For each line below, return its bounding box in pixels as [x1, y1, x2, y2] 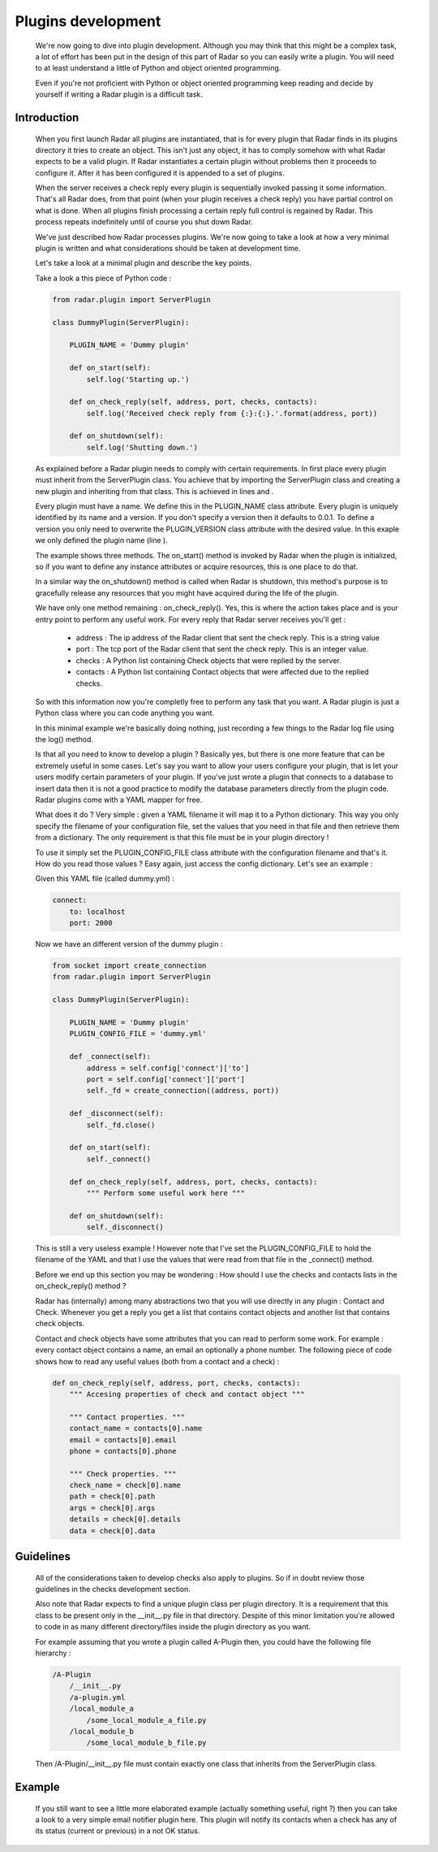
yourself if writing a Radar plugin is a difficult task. [35, 89, 203, 99]
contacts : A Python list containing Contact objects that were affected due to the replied [75, 667, 369, 677]
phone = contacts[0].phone [69, 1446, 178, 1455]
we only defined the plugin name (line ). [35, 536, 168, 545]
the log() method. [35, 735, 93, 744]
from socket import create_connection [52, 961, 207, 970]
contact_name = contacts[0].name [69, 1424, 203, 1433]
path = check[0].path [69, 1492, 156, 1501]
